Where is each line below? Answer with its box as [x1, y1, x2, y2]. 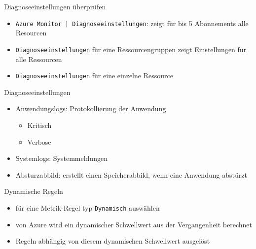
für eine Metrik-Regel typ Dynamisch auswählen [15, 202, 160, 213]
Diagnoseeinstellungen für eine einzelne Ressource [15, 70, 173, 81]
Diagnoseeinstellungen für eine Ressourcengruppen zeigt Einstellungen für [15, 44, 247, 54]
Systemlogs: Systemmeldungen [15, 153, 108, 163]
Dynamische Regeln [4, 186, 63, 196]
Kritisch [27, 120, 52, 130]
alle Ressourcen [15, 54, 62, 64]
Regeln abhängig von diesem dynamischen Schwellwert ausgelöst [15, 236, 210, 246]
